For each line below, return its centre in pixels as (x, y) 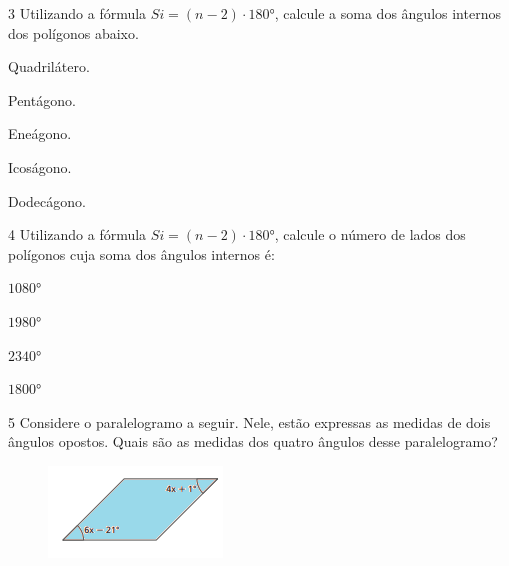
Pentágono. (42, 99)
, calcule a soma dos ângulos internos (387, 13)
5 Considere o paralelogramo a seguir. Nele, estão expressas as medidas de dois (249, 421)
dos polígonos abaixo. (73, 32)
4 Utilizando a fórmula (77, 234)
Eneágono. (40, 133)
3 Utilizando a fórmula (77, 13)
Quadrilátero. (49, 66)
